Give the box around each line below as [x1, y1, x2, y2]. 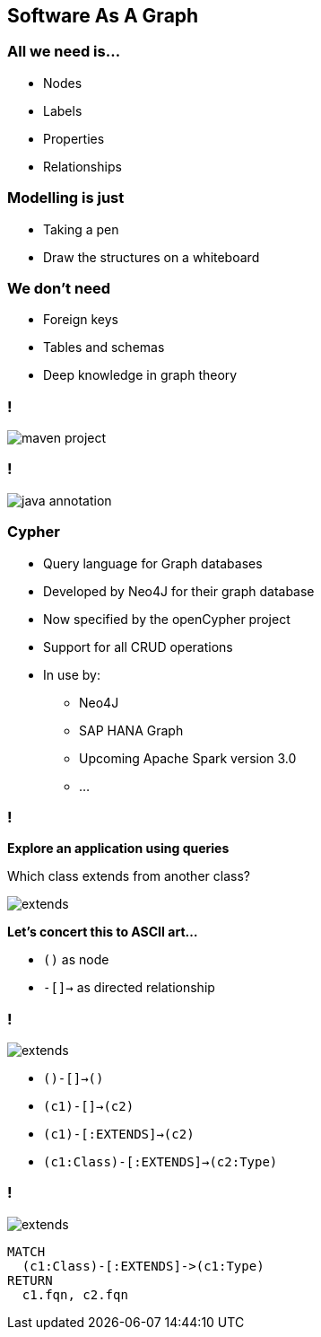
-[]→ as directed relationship [43, 980, 215, 996]
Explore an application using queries [7, 840, 230, 857]
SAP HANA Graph [79, 722, 184, 738]
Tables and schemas [43, 339, 165, 356]
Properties [43, 130, 105, 146]
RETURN [7, 1272, 53, 1288]
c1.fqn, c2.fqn [22, 1287, 128, 1302]
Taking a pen [43, 221, 119, 237]
